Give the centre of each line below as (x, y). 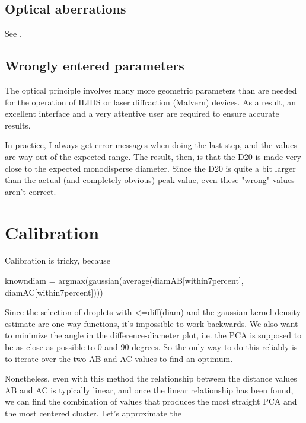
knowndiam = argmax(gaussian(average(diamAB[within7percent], (124, 281)
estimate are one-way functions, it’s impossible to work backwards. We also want (152, 323)
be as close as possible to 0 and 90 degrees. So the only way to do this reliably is (151, 347)
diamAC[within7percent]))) (54, 292)
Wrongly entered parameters (95, 65)
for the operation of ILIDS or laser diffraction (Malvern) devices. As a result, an (150, 102)
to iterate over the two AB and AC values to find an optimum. (119, 358)
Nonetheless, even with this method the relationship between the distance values (151, 378)
